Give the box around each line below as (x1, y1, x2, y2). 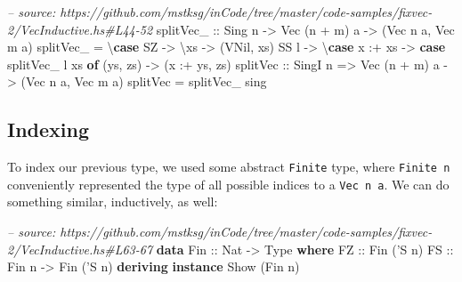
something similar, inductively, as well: (7, 192, 218, 211)
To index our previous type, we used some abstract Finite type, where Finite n (7, 157, 450, 176)
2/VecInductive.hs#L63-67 (7, 239, 153, 258)
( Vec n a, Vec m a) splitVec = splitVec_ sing (20, 72, 267, 91)
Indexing (7, 116, 90, 143)
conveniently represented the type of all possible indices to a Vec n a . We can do (7, 174, 450, 193)
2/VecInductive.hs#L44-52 (7, 20, 153, 38)
